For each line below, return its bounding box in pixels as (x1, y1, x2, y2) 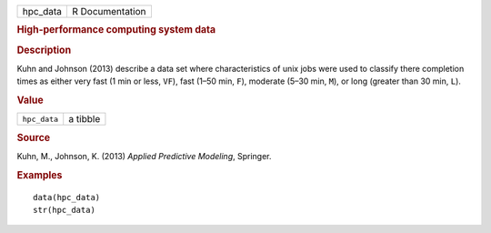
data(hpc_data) (33, 192, 101, 202)
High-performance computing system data (16, 24, 216, 36)
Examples (16, 168, 63, 181)
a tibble (68, 113, 101, 126)
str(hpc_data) (33, 205, 95, 216)
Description (16, 44, 72, 56)
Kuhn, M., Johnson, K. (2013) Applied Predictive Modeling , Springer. (16, 151, 272, 162)
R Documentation (71, 5, 146, 17)
